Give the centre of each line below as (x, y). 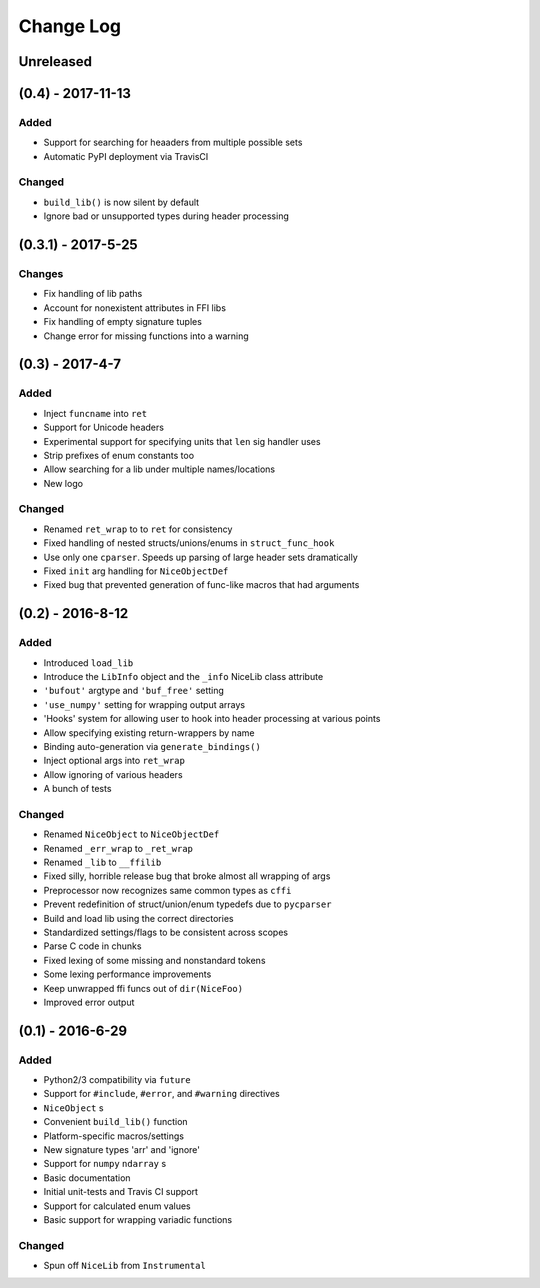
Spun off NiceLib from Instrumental (125, 1266)
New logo (63, 483)
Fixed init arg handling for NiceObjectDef (136, 571)
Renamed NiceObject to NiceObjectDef (131, 834)
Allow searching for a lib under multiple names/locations (159, 469)
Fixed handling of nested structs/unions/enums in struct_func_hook (189, 543)
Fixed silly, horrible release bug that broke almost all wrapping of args (187, 876)
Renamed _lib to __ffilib (102, 862)
